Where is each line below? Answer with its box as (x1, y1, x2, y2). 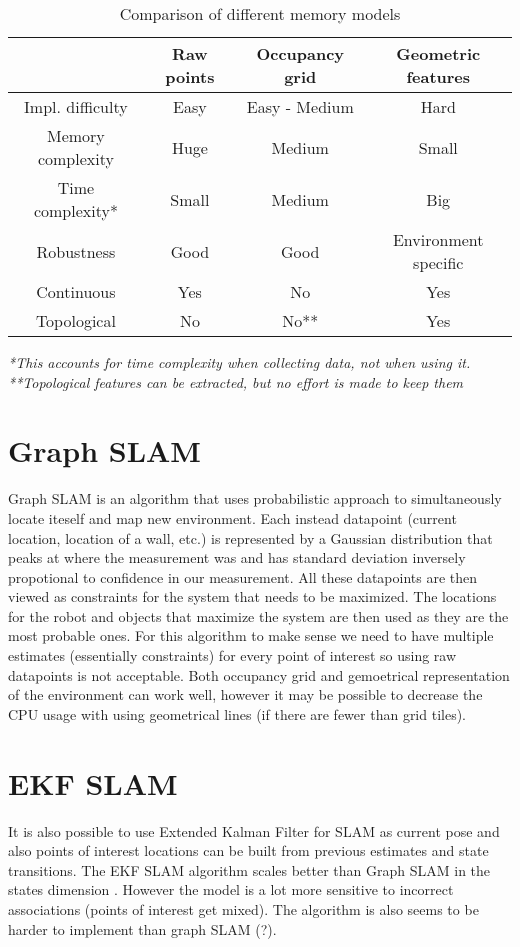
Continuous (36, 280, 116, 303)
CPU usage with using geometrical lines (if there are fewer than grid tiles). (8, 703, 467, 724)
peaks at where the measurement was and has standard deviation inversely (8, 547, 466, 568)
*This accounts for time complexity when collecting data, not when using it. (8, 352, 471, 372)
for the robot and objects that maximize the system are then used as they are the (8, 605, 509, 626)
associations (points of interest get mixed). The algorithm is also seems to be (8, 898, 479, 919)
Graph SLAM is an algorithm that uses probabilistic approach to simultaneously (8, 488, 502, 509)
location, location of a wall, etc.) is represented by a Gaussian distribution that (8, 527, 493, 548)
